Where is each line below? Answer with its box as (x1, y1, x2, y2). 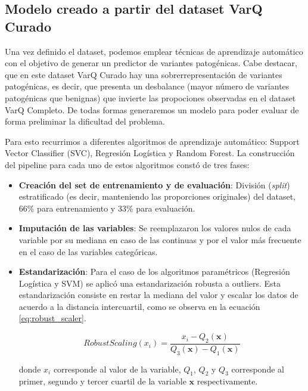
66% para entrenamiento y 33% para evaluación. (18, 201, 195, 214)
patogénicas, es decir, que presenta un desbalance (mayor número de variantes (5, 80, 290, 92)
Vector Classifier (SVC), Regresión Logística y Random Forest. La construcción (5, 147, 295, 159)
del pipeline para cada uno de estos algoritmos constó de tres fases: (5, 158, 250, 170)
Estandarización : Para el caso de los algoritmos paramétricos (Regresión (18, 265, 290, 278)
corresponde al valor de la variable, (53, 362, 181, 375)
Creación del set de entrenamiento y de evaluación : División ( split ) (18, 178, 290, 191)
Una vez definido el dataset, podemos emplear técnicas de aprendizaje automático (5, 45, 303, 57)
